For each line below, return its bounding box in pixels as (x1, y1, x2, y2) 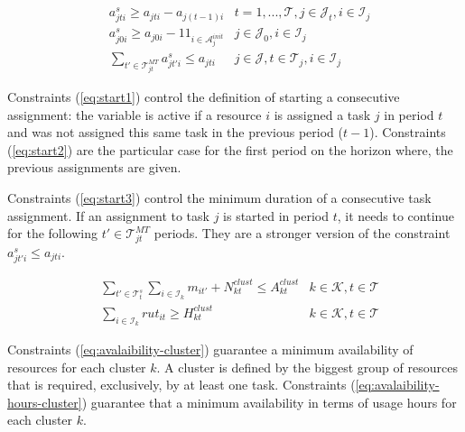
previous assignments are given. (7, 158, 181, 177)
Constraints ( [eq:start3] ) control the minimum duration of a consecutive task (7, 188, 432, 207)
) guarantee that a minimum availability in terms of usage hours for (81, 392, 457, 411)
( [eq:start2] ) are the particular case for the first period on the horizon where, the (7, 140, 453, 159)
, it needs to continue (337, 206, 454, 225)
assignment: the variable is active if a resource (7, 105, 262, 124)
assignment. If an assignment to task (7, 206, 209, 225)
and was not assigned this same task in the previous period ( (7, 123, 343, 142)
